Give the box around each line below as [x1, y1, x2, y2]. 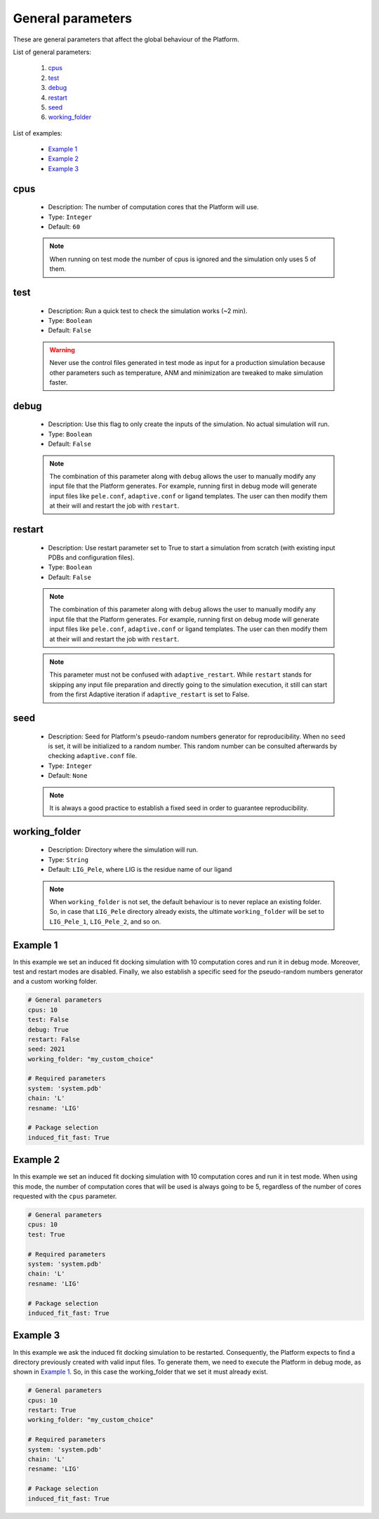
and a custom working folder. [13, 977, 98, 986]
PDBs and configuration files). [48, 553, 135, 562]
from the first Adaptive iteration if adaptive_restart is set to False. [49, 690, 250, 698]
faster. [49, 378, 68, 386]
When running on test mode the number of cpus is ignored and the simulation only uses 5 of [49, 255, 317, 263]
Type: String [48, 855, 89, 863]
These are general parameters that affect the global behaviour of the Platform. [13, 35, 240, 44]
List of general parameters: [13, 48, 91, 56]
